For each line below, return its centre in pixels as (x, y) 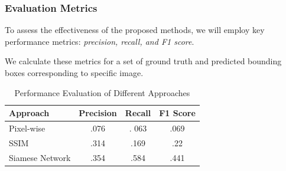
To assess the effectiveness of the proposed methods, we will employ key (135, 30)
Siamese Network (40, 157)
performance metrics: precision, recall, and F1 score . (100, 41)
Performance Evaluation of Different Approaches (102, 92)
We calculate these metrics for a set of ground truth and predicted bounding (143, 61)
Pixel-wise (27, 128)
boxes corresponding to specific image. (74, 73)
